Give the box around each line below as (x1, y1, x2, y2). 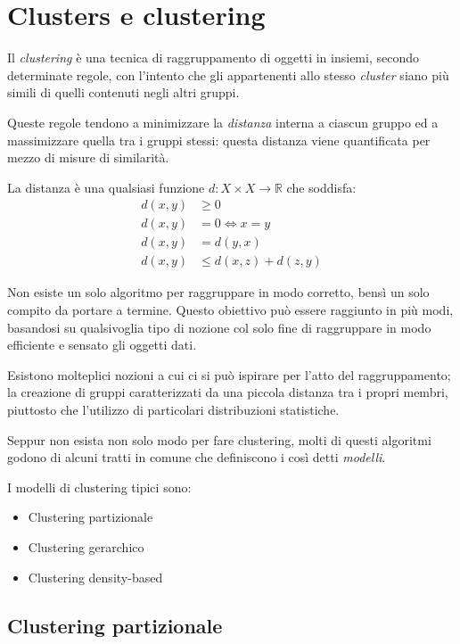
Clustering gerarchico (28, 537, 144, 556)
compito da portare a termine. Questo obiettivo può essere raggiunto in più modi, (7, 301, 454, 318)
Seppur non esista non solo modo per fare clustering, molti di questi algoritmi (7, 430, 431, 449)
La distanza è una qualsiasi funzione (7, 178, 205, 196)
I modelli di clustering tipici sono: (7, 477, 192, 496)
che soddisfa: (286, 178, 357, 196)
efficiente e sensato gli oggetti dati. (7, 335, 197, 354)
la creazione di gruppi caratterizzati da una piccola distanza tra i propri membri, (7, 383, 448, 401)
